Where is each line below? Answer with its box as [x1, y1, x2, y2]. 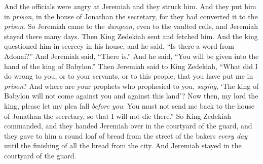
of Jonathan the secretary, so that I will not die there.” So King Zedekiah [4, 110, 232, 121]
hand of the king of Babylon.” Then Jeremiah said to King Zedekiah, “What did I [4, 60, 258, 71]
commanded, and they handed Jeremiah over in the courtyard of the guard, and [4, 120, 252, 131]
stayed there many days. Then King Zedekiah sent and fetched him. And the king [4, 30, 258, 41]
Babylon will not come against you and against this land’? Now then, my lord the [4, 90, 258, 101]
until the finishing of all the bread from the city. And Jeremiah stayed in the [4, 140, 242, 151]
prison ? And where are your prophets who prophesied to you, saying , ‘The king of [4, 80, 259, 91]
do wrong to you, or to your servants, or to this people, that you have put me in [4, 71, 253, 81]
